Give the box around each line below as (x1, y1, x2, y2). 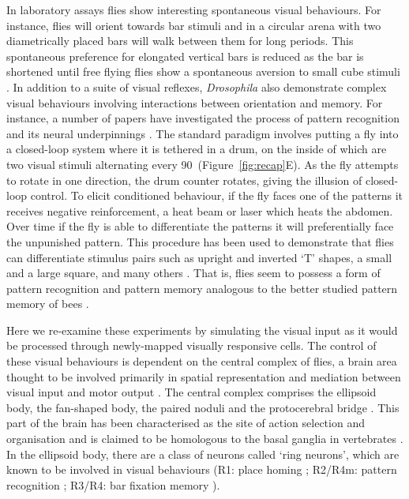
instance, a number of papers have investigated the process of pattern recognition (6, 110, 400, 126)
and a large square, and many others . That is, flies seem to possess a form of (6, 265, 381, 281)
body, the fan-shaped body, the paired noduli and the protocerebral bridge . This (6, 399, 400, 415)
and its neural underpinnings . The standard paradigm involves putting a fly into (6, 125, 399, 141)
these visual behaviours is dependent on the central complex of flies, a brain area (6, 353, 397, 370)
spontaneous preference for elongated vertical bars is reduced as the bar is (6, 47, 364, 64)
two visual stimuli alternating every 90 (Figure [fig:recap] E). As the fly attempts (6, 156, 399, 172)
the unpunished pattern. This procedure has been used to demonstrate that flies (6, 233, 394, 249)
